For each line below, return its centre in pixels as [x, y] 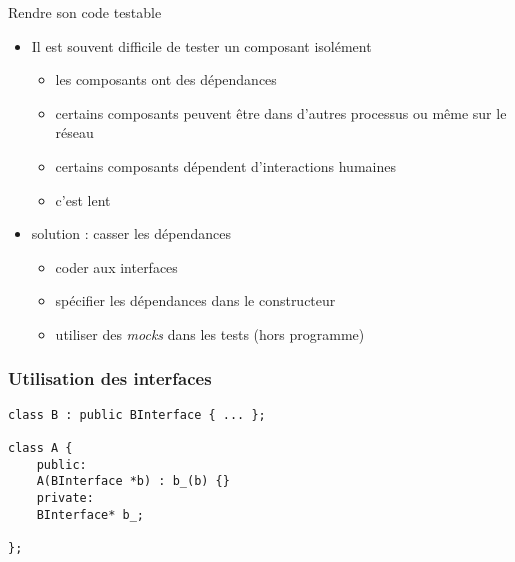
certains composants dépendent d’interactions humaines [225, 165]
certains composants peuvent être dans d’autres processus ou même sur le [281, 112]
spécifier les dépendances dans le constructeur [195, 300]
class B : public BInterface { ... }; [137, 414]
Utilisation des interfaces [110, 378]
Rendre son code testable [85, 12]
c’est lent [83, 199]
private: [65, 498]
